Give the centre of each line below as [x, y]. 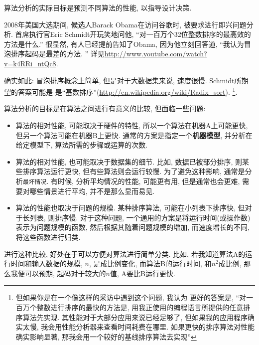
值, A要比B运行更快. [142, 273]
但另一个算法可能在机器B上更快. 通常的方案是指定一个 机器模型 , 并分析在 [134, 135]
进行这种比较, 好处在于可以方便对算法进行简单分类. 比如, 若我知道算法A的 [125, 254]
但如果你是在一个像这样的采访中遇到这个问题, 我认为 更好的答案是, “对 [131, 297]
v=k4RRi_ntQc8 [30, 63]
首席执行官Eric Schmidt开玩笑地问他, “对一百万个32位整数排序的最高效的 [133, 34]
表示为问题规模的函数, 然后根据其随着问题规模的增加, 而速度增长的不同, [132, 227]
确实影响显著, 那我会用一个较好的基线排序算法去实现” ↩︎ [106, 336]
